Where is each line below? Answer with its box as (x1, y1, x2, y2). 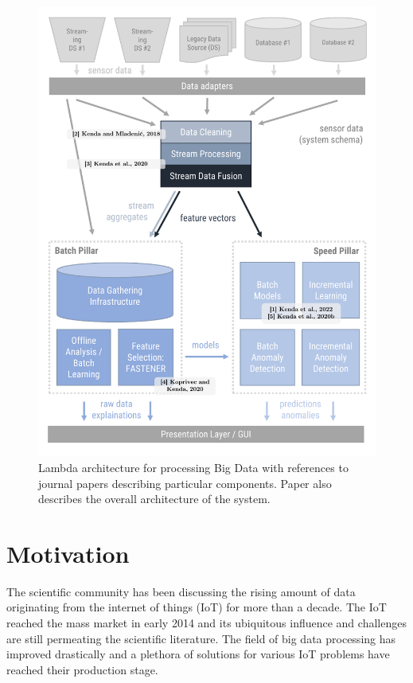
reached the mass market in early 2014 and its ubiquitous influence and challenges (6, 615, 407, 631)
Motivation (6, 537, 130, 569)
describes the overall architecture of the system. (38, 490, 271, 507)
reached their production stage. (6, 661, 158, 677)
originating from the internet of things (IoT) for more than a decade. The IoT (6, 599, 387, 615)
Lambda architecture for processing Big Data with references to (38, 459, 349, 475)
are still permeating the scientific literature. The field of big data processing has (6, 630, 396, 646)
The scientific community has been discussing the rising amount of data (6, 583, 356, 599)
